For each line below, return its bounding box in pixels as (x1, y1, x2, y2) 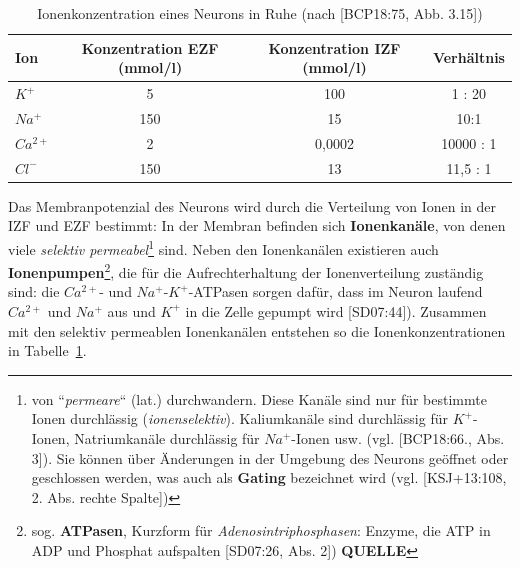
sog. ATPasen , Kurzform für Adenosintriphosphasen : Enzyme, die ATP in (31, 520, 491, 541)
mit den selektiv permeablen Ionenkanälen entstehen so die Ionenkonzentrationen (8, 320, 506, 341)
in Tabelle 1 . (8, 340, 87, 361)
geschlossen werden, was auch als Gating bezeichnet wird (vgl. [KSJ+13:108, (31, 467, 507, 488)
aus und (107, 300, 156, 321)
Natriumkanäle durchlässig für (74, 427, 260, 448)
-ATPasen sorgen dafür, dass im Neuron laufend (188, 281, 483, 302)
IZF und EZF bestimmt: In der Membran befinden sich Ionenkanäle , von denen (8, 215, 506, 236)
